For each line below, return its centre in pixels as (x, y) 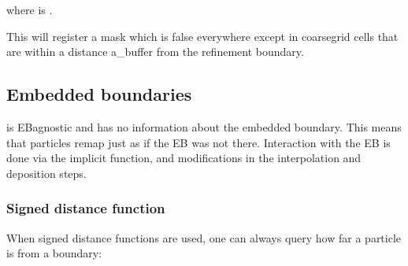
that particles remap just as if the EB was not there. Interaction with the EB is (198, 142)
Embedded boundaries (99, 94)
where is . (30, 9)
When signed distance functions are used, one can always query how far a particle (204, 237)
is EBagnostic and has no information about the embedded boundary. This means (204, 126)
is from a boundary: (54, 253)
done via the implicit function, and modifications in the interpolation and (184, 158)
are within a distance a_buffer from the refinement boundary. (155, 52)
